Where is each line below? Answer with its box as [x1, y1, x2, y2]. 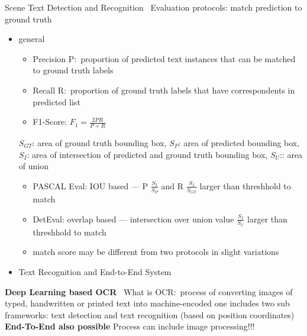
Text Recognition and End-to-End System [18, 266, 172, 278]
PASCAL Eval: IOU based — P [33, 179, 148, 192]
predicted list [33, 95, 80, 108]
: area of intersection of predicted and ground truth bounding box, [27, 148, 268, 160]
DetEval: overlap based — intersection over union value [33, 212, 234, 225]
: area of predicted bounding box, [178, 136, 300, 148]
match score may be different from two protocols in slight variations [33, 245, 279, 258]
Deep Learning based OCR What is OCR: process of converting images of [5, 285, 293, 298]
